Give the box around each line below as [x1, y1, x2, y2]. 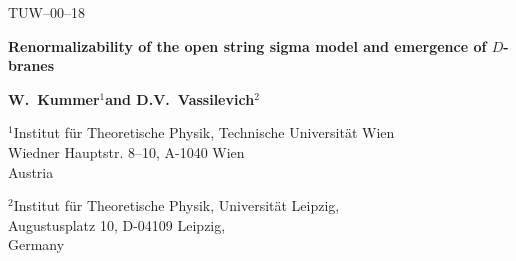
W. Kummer [8, 88, 100, 109]
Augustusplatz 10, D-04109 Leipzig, [8, 214, 226, 235]
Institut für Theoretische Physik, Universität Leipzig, [13, 195, 340, 216]
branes [8, 55, 55, 76]
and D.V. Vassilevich [105, 88, 255, 109]
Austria [8, 161, 54, 182]
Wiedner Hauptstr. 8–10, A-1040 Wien [8, 141, 245, 162]
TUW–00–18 [8, 2, 85, 22]
